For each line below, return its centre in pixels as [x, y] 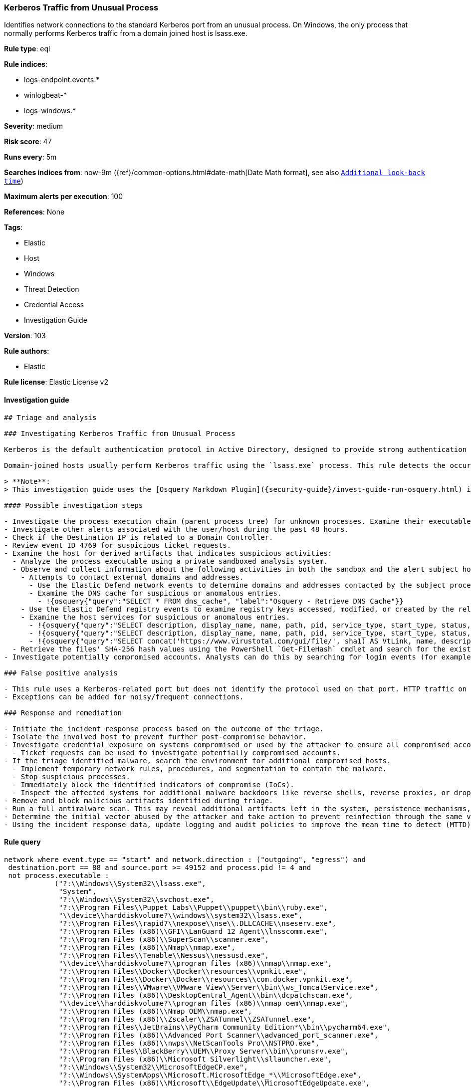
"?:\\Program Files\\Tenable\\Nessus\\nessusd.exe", [164, 955]
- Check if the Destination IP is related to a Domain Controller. [139, 537]
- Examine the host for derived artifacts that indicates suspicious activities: [168, 553]
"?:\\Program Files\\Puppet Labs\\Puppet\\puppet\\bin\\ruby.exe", [193, 907]
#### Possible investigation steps [74, 505]
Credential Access [54, 305]
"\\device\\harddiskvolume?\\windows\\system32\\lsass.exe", [181, 915]
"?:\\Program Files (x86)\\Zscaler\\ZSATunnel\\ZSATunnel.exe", [187, 1019]
